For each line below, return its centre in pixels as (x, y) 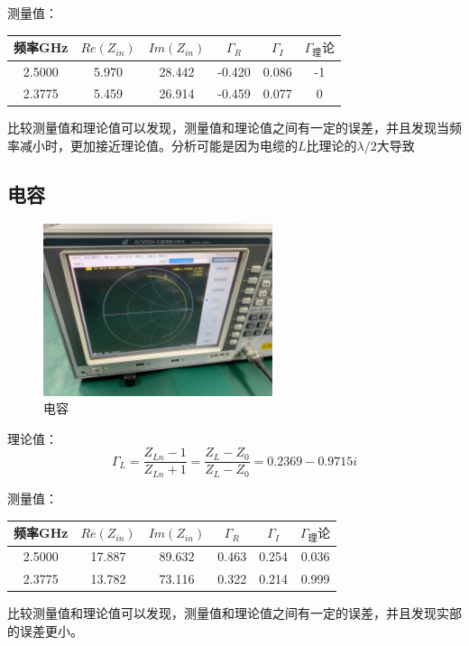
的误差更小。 (45, 631)
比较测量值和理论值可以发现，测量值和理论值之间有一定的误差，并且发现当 (228, 128)
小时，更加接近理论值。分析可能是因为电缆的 (165, 146)
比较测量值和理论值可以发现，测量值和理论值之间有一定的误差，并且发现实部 (234, 613)
